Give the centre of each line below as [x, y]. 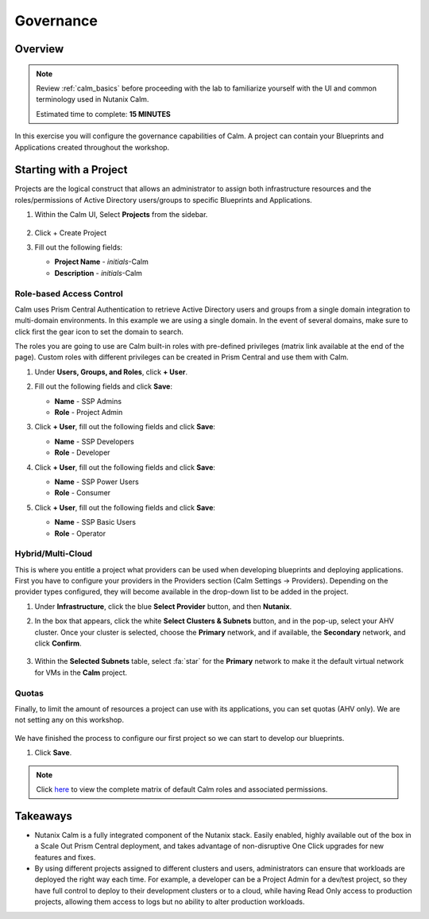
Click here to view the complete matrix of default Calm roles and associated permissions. [182, 789]
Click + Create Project [71, 233]
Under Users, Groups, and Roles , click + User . [111, 372]
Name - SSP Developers [95, 441]
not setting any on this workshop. [70, 720]
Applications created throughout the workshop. [92, 147]
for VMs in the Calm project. [81, 673]
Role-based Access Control [69, 293]
